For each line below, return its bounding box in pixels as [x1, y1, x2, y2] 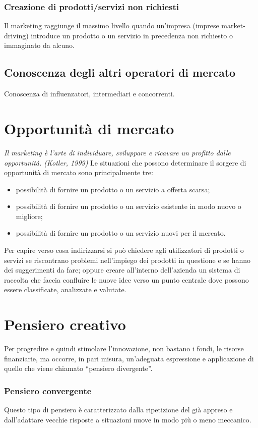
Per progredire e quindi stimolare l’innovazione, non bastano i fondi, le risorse [4, 343, 244, 354]
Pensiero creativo [4, 314, 126, 335]
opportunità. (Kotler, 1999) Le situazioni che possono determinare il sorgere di [4, 157, 246, 168]
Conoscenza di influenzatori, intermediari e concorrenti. [4, 88, 175, 99]
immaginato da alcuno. [4, 40, 75, 50]
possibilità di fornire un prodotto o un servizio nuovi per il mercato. [16, 228, 226, 238]
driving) [4, 30, 29, 40]
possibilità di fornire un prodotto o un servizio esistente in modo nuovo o [16, 201, 241, 211]
